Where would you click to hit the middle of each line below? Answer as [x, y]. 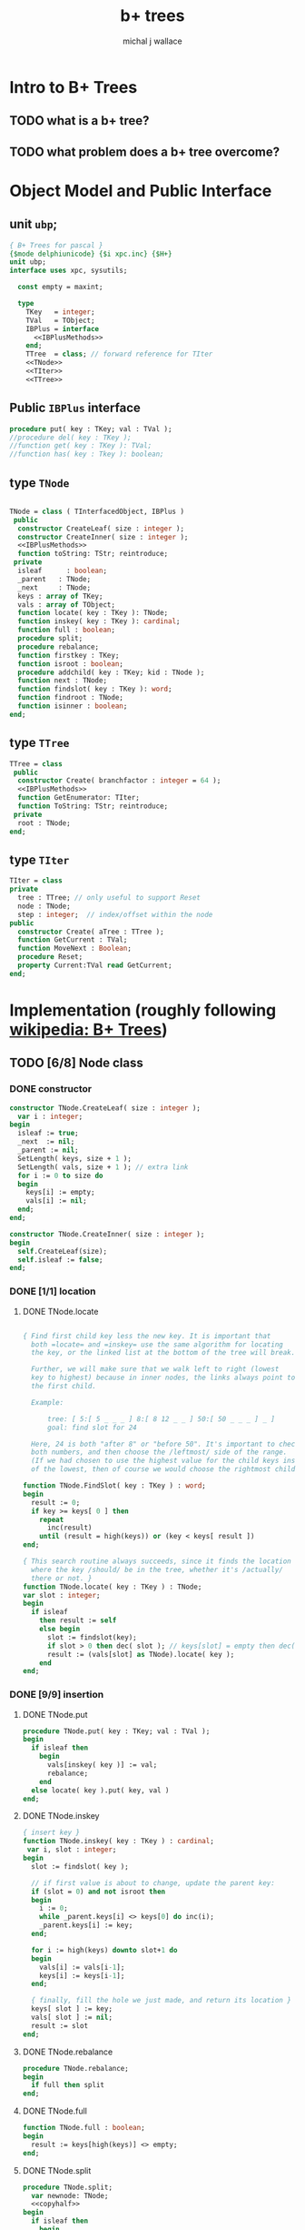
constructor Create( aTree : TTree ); [91, 932]
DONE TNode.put [55, 1714]
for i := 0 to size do [60, 1176]
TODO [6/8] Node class [76, 1063]
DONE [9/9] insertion [57, 1695]
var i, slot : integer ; [72, 1850]
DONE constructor [51, 1089]
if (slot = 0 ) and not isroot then [98, 1892]
